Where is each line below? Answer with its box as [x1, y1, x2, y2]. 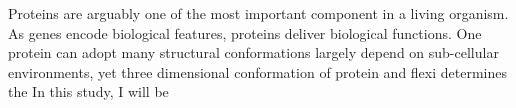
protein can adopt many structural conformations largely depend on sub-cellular [8, 42, 499, 63]
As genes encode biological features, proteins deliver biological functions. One [8, 22, 482, 43]
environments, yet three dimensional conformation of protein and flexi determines [8, 61, 507, 82]
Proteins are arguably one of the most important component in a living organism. [8, 3, 509, 23]
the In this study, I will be [8, 81, 169, 102]
